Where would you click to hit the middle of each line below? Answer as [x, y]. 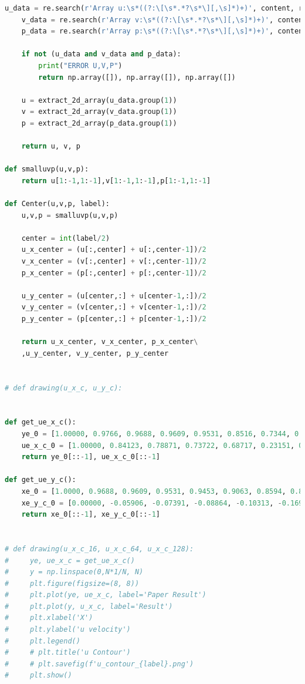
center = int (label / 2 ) [66, 238]
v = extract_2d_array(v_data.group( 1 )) [99, 112]
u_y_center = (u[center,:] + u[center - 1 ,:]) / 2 [114, 296]
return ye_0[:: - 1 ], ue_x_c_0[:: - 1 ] [91, 457]
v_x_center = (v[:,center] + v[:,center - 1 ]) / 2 [114, 262]
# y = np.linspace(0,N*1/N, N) [74, 572]
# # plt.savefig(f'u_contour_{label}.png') [99, 664]
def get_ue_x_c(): [40, 422]
